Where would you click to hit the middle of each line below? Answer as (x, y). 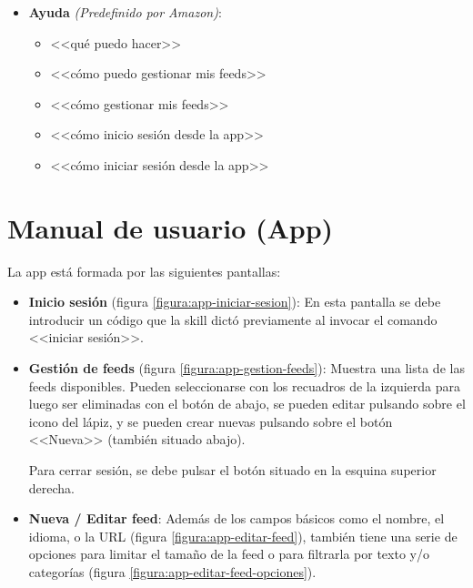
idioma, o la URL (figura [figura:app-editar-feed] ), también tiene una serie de (243, 536)
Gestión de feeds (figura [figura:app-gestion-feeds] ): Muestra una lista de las (247, 368)
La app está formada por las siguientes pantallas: (144, 271)
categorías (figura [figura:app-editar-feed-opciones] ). (172, 572)
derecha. (52, 487)
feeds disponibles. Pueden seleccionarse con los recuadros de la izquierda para (244, 385)
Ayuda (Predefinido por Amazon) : (125, 12)
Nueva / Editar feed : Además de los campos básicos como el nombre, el (236, 518)
